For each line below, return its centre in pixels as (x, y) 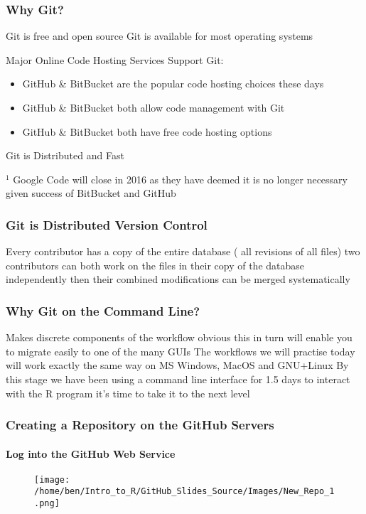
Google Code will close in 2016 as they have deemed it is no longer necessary (180, 179)
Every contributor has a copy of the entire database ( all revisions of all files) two (183, 251)
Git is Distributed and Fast (65, 155)
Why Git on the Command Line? (103, 310)
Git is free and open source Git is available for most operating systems (160, 36)
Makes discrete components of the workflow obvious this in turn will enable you (179, 337)
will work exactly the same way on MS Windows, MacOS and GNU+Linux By (177, 365)
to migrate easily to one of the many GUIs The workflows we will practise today (181, 351)
